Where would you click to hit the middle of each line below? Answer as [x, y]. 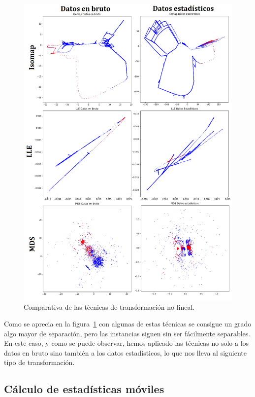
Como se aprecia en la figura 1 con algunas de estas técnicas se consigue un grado [128, 323]
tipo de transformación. [39, 362]
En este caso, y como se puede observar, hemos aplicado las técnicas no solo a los [127, 343]
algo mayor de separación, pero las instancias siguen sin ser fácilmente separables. [127, 333]
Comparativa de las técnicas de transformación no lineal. [109, 307]
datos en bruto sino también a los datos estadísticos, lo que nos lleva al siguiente [126, 352]
